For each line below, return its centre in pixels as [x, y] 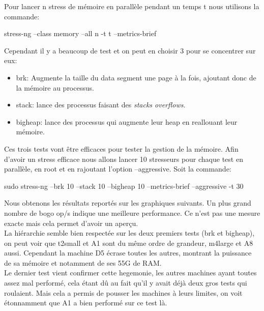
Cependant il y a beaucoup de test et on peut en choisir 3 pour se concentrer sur [130, 50]
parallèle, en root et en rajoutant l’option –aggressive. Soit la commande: [118, 169]
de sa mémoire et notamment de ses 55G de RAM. [83, 262]
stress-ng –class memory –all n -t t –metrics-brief [80, 33]
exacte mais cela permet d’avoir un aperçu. [71, 223]
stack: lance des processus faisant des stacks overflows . [101, 105]
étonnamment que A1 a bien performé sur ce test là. [86, 303]
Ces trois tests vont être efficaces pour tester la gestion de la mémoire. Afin [121, 148]
